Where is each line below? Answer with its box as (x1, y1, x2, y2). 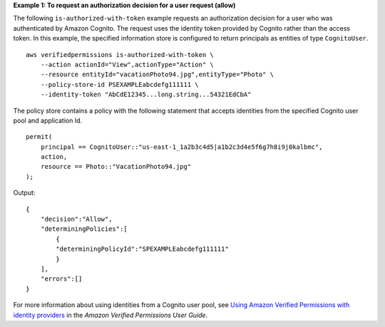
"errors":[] (40, 275, 83, 283)
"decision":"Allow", (40, 215, 113, 224)
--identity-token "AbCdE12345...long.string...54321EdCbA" (40, 90, 252, 99)
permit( (26, 133, 53, 141)
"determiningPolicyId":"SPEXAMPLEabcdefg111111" (56, 245, 230, 253)
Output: (13, 189, 36, 197)
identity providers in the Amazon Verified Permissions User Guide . (13, 311, 208, 319)
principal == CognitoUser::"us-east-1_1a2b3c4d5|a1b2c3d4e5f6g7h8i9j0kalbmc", (40, 142, 323, 151)
